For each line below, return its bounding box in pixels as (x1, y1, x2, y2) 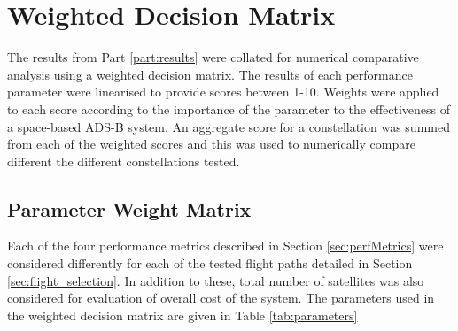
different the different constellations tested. (7, 151, 240, 170)
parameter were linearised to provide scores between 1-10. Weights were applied (7, 82, 439, 101)
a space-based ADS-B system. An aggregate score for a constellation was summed (7, 117, 450, 135)
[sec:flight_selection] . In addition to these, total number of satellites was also (7, 271, 424, 289)
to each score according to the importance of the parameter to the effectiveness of (7, 99, 451, 118)
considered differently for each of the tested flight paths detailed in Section (7, 254, 413, 273)
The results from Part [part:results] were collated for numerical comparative (7, 48, 419, 66)
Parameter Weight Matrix (7, 195, 252, 222)
